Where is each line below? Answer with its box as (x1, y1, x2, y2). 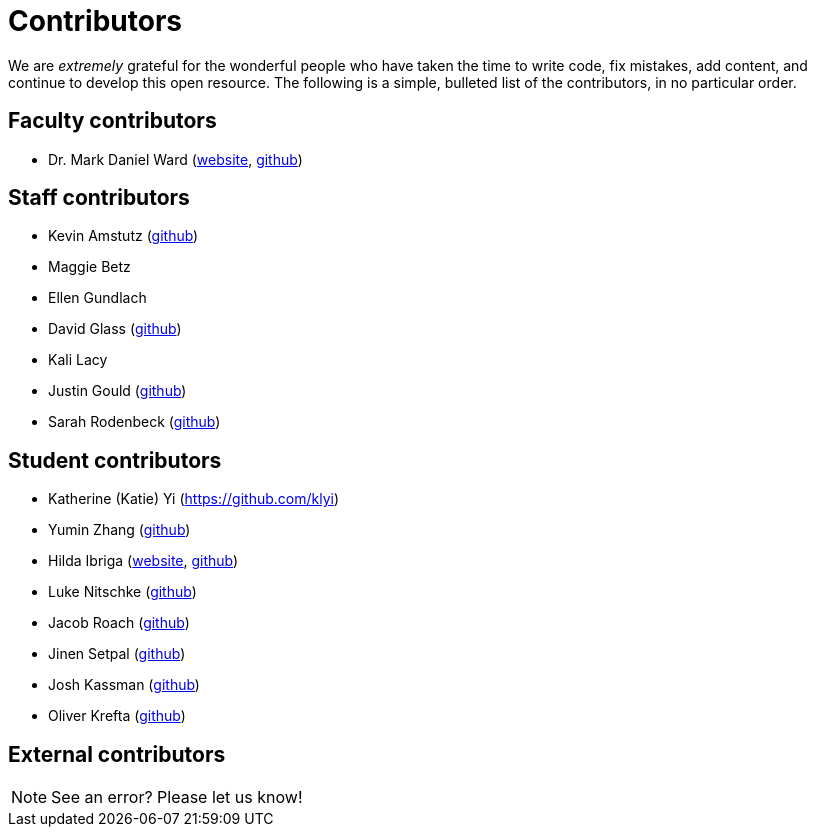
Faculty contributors (8, 108, 217, 134)
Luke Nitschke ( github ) (48, 583, 197, 601)
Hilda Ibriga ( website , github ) (48, 552, 239, 570)
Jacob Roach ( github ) (48, 614, 190, 632)
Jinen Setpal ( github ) (48, 645, 186, 663)
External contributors (8, 741, 226, 767)
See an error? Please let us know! (51, 787, 303, 808)
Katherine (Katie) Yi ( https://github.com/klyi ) (48, 490, 340, 508)
